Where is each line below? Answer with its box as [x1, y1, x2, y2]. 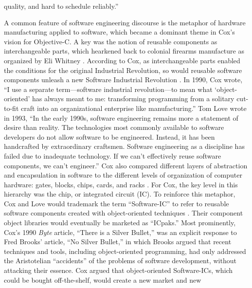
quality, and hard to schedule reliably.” [4, 1, 119, 11]
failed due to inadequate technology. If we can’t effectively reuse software [4, 150, 221, 161]
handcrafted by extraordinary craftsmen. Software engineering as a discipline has [4, 141, 245, 151]
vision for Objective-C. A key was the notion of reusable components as [4, 36, 217, 46]
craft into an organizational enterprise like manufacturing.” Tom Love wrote [20, 103, 247, 113]
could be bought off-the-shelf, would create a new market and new [4, 274, 201, 285]
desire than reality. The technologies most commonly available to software [4, 122, 224, 132]
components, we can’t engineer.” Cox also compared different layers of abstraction [4, 160, 248, 170]
